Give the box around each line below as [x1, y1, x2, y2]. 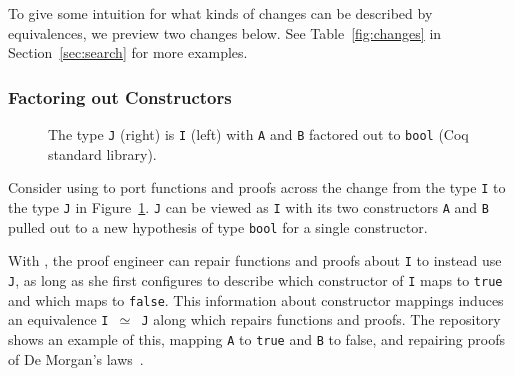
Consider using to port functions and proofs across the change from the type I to [8, 177, 506, 198]
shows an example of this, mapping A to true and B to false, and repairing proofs [8, 328, 505, 349]
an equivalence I [8, 309, 109, 330]
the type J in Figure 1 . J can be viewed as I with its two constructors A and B [8, 196, 489, 217]
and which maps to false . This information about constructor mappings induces [8, 289, 504, 310]
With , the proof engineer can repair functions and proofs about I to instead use [8, 250, 502, 271]
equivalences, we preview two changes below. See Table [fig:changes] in [8, 22, 442, 43]
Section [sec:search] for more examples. [8, 42, 248, 63]
